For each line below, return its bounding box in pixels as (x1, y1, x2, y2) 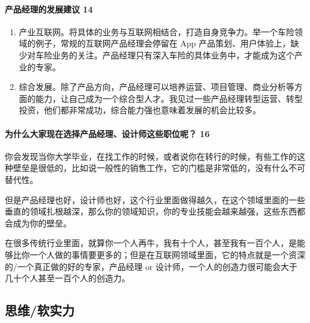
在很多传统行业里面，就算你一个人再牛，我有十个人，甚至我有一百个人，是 (5, 237, 297, 249)
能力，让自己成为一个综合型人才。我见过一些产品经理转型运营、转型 (35, 92, 303, 104)
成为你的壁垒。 (13, 216, 72, 229)
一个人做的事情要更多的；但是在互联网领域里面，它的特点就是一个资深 (29, 248, 305, 260)
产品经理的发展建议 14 (5, 2, 93, 15)
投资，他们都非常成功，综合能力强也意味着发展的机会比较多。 (18, 104, 261, 116)
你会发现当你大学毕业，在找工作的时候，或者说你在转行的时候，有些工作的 (5, 150, 297, 162)
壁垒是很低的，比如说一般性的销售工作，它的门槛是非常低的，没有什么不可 (13, 161, 305, 174)
